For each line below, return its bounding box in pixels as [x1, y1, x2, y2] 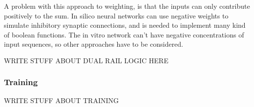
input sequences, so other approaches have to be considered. [4, 39, 183, 49]
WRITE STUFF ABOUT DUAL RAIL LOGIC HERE [4, 55, 169, 65]
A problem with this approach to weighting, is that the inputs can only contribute [4, 1, 250, 11]
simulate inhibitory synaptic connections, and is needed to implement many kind [4, 20, 246, 30]
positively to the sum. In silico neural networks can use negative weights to [4, 10, 229, 20]
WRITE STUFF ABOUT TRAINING [4, 95, 119, 105]
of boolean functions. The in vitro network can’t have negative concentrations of [4, 29, 244, 39]
